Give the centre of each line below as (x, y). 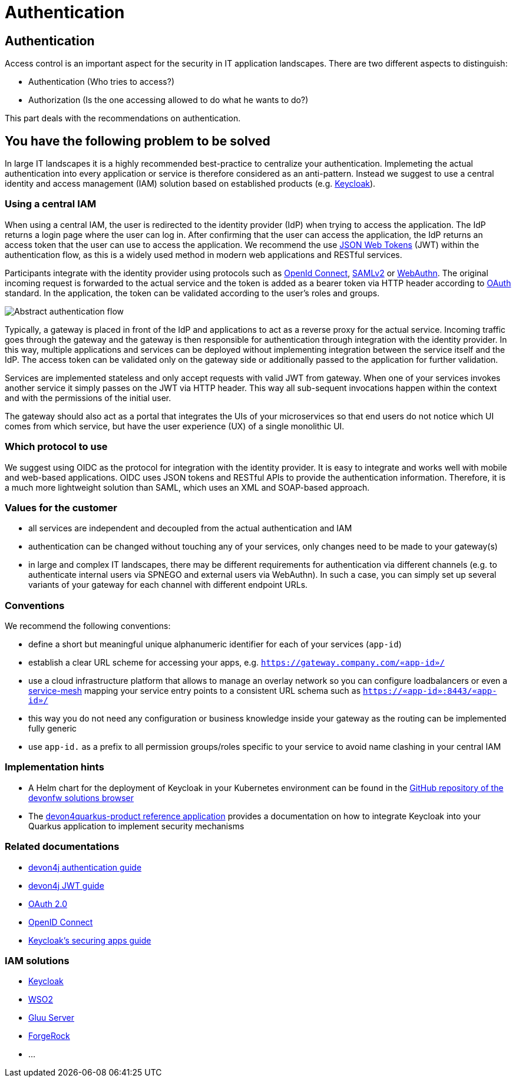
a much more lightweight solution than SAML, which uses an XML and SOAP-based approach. (187, 487)
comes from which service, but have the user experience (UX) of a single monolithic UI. (175, 426)
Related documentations (62, 847)
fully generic (53, 729)
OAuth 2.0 (48, 904)
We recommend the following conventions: (88, 626)
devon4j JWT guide (66, 885)
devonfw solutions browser (81, 798)
